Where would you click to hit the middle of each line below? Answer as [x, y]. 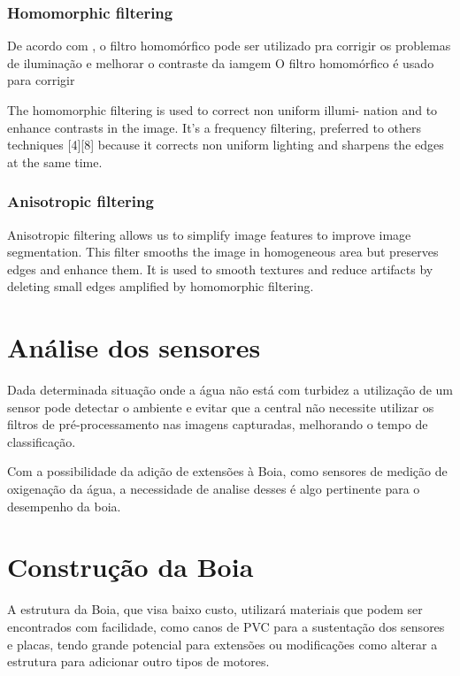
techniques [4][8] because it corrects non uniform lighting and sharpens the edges [226, 145]
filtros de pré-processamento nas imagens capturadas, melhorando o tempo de [218, 424]
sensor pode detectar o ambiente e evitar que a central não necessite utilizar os [221, 407]
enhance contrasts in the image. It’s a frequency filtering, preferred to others [215, 127]
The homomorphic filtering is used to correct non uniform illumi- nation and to [222, 110]
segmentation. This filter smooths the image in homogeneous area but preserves [223, 252]
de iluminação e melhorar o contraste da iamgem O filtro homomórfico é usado [221, 62]
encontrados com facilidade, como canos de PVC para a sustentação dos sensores [226, 626]
